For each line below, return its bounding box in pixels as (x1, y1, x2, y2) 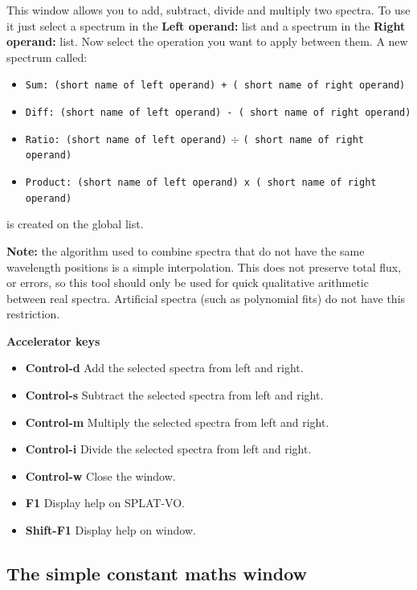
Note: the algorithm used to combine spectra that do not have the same (6, 242, 365, 259)
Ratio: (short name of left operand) (25, 133, 227, 145)
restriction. (6, 305, 60, 322)
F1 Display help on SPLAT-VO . (25, 494, 185, 511)
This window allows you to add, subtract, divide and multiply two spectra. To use (6, 2, 411, 18)
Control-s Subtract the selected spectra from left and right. (25, 387, 324, 404)
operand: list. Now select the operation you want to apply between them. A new (6, 33, 408, 50)
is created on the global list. (6, 215, 144, 232)
